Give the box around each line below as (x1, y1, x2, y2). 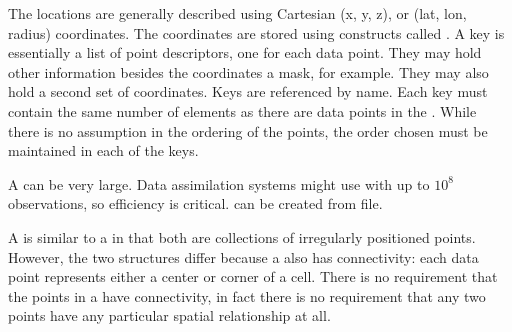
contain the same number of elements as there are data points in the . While (8, 100, 477, 121)
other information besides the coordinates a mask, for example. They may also (8, 61, 489, 82)
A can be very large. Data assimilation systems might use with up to (8, 173, 430, 194)
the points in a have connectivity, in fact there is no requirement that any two (8, 285, 486, 306)
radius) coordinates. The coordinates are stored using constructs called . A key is (8, 22, 505, 43)
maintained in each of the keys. (8, 140, 199, 161)
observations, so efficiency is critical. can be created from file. (8, 193, 383, 214)
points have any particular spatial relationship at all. (8, 305, 331, 326)
